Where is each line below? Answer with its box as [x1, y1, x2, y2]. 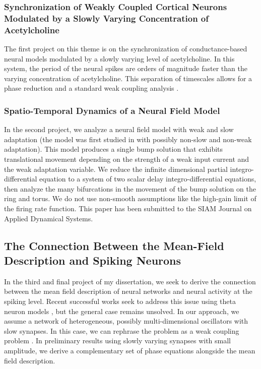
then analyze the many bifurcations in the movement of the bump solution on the [4, 183, 256, 194]
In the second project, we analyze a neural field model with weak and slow [4, 124, 234, 135]
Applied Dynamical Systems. [4, 213, 93, 223]
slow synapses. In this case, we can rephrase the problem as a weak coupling [4, 325, 239, 336]
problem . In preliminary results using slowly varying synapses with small [4, 335, 231, 346]
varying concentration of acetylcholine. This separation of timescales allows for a [4, 73, 252, 83]
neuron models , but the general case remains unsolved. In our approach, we [4, 305, 239, 316]
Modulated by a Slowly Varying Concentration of [4, 12, 209, 24]
